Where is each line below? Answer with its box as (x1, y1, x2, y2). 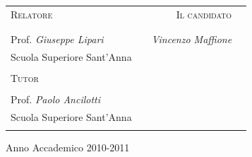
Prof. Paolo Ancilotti (11, 92, 101, 107)
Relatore (11, 6, 53, 21)
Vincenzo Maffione (151, 32, 232, 47)
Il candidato (176, 6, 232, 21)
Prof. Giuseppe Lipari (11, 32, 104, 47)
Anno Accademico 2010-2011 (6, 140, 130, 155)
